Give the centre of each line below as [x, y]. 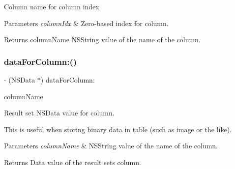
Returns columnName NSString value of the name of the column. [102, 40]
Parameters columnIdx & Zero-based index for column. [86, 23]
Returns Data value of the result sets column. [73, 162]
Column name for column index [52, 6]
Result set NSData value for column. [59, 113]
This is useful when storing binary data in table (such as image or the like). [118, 129]
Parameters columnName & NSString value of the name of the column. [111, 146]
